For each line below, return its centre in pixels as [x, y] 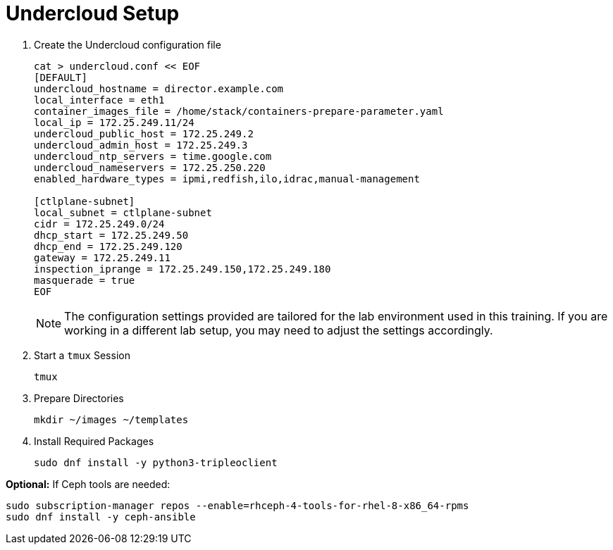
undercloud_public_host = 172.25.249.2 [144, 133]
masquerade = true [85, 280]
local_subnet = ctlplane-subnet [123, 212]
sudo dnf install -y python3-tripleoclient [156, 462]
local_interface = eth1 [99, 100]
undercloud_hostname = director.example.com [159, 88]
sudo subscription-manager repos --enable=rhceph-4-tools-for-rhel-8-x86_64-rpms [237, 505]
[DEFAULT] [61, 77]
